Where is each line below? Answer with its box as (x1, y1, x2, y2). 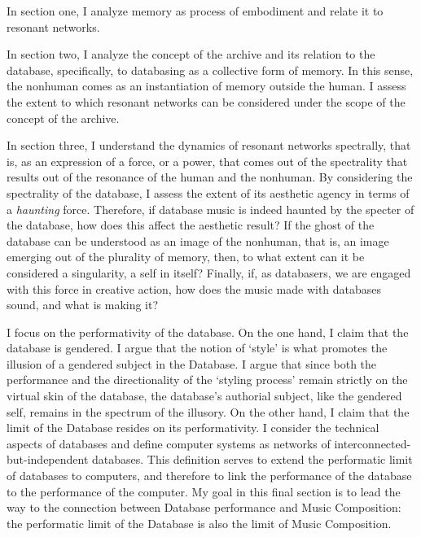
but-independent (7, 451, 89, 468)
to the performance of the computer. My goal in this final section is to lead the (7, 482, 401, 500)
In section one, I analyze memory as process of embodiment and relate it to (7, 2, 384, 19)
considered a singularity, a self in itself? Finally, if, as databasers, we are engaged (7, 264, 411, 281)
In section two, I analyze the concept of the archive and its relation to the (7, 46, 375, 63)
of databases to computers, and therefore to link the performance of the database (7, 467, 412, 484)
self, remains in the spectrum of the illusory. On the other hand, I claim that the (7, 403, 410, 420)
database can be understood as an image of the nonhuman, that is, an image (7, 232, 389, 249)
